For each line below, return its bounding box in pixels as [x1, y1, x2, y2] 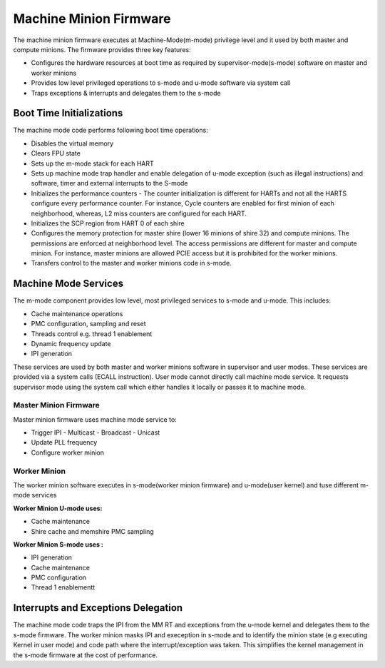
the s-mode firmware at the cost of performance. [13, 650, 158, 659]
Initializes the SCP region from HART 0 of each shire [31, 218, 185, 228]
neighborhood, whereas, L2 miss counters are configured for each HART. [31, 209, 247, 218]
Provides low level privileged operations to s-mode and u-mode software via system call [31, 79, 291, 87]
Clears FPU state [31, 149, 81, 158]
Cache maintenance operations [31, 309, 123, 318]
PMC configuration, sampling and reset [31, 320, 146, 328]
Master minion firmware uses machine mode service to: [13, 415, 178, 424]
